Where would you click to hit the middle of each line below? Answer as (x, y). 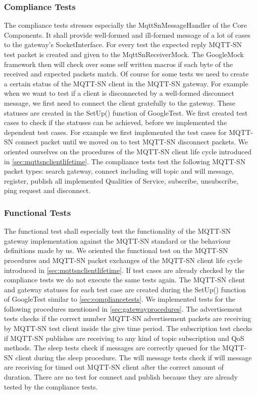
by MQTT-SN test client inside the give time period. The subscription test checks (128, 328)
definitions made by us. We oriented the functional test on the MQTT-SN (116, 250)
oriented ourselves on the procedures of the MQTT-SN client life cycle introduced (128, 151)
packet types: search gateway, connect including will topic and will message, (119, 171)
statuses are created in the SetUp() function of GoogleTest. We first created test (126, 112)
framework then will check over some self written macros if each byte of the (118, 64)
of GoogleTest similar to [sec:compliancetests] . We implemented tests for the (120, 299)
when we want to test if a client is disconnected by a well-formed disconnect (119, 93)
